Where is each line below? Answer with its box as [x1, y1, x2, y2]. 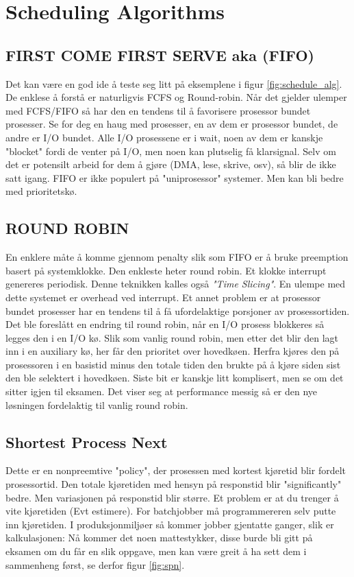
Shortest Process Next [5, 431, 168, 452]
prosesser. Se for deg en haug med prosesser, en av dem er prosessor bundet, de [5, 117, 338, 131]
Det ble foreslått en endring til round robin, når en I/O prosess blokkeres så [5, 317, 325, 331]
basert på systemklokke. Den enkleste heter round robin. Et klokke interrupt [5, 263, 327, 277]
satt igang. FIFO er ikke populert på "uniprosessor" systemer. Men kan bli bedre [5, 170, 344, 185]
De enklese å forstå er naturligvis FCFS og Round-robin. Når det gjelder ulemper [5, 90, 347, 104]
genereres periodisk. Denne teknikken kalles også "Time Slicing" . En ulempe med [5, 276, 346, 291]
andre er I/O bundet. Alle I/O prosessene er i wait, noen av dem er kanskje [5, 130, 323, 144]
